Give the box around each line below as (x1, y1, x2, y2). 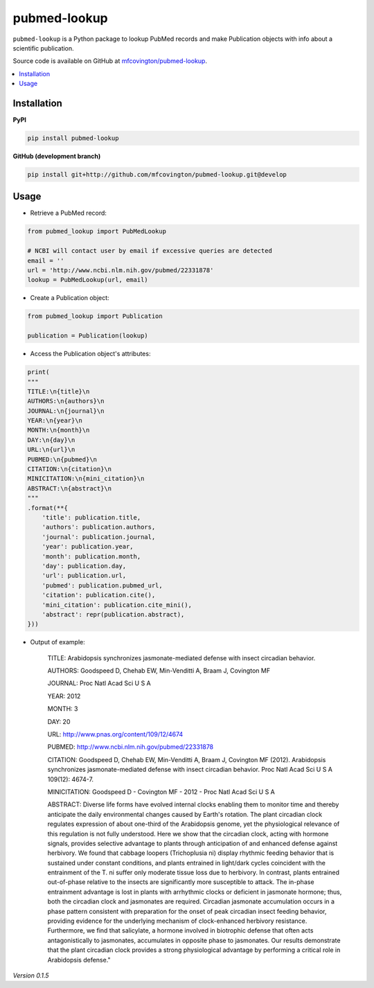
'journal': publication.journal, (42, 533, 156, 540)
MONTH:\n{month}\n (27, 426, 90, 434)
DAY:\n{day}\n (27, 436, 75, 443)
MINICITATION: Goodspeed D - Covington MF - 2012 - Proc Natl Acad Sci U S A (47, 787, 275, 796)
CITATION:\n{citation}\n (27, 465, 112, 473)
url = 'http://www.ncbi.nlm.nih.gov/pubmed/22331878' (27, 267, 214, 274)
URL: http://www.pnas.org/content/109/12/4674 (47, 730, 184, 738)
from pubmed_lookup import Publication (27, 312, 163, 320)
